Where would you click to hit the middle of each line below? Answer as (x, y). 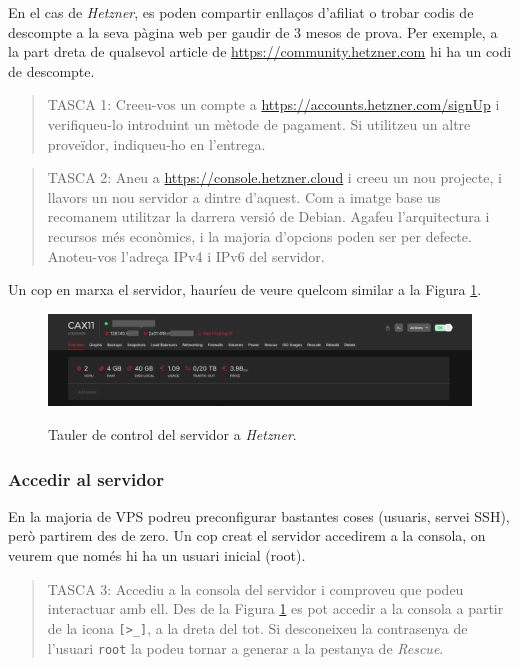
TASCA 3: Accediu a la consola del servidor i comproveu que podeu (255, 588)
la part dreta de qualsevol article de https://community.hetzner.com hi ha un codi (260, 51)
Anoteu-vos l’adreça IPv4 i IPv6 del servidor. (186, 255)
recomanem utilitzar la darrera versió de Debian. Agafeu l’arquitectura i (268, 216)
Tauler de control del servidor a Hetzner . (172, 434)
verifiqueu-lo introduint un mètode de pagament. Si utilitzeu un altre (259, 123)
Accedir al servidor (86, 478)
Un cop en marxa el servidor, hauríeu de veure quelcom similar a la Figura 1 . (245, 289)
